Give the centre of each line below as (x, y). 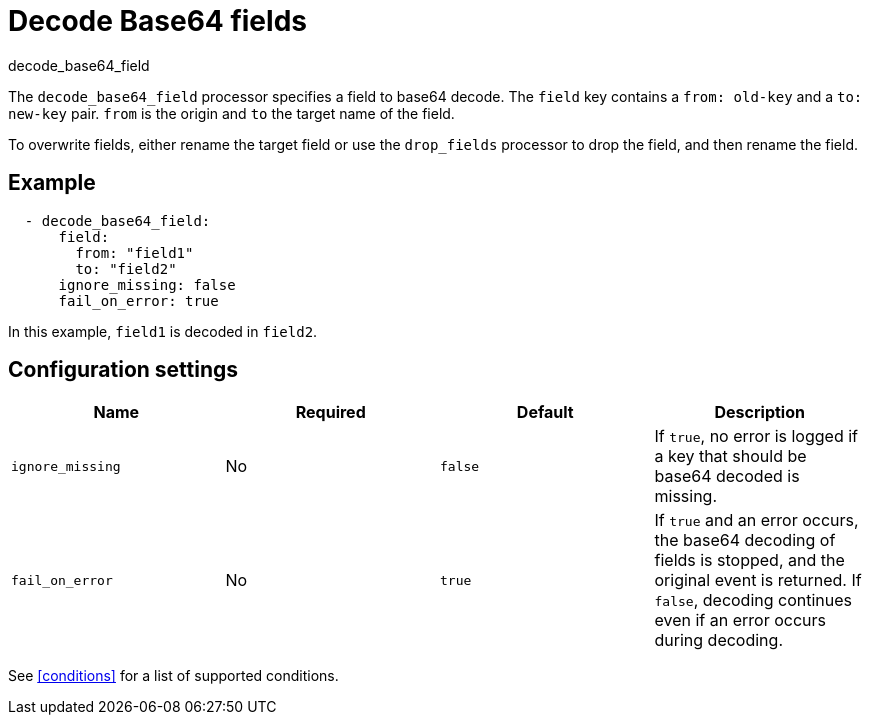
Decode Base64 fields (157, 21)
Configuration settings (123, 370)
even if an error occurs (740, 620)
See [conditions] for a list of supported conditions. (173, 676)
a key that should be (730, 456)
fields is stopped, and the (749, 560)
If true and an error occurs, (756, 520)
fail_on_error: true (138, 300)
